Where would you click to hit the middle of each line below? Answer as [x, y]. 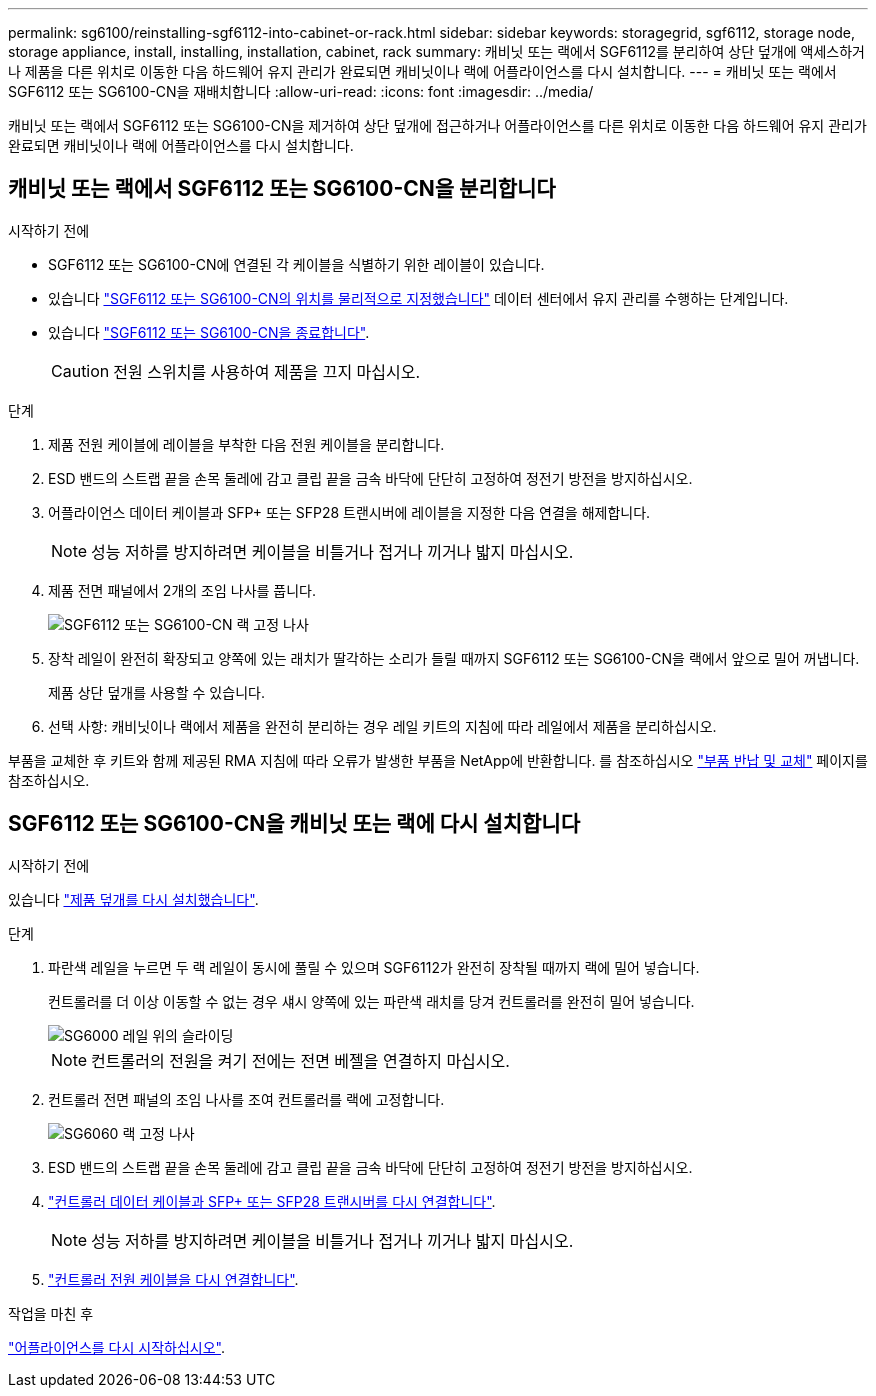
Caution [80, 370]
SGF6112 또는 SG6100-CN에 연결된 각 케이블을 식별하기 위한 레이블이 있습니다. [296, 264]
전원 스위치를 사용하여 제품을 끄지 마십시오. [267, 371]
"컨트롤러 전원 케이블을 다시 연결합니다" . [173, 1279]
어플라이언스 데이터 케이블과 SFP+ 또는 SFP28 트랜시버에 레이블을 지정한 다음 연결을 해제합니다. [349, 512]
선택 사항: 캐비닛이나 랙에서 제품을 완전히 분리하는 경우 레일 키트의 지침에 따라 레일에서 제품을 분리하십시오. [382, 726]
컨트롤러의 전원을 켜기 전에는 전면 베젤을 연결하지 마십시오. [300, 1060]
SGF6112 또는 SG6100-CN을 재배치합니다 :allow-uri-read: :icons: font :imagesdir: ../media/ [301, 91]
